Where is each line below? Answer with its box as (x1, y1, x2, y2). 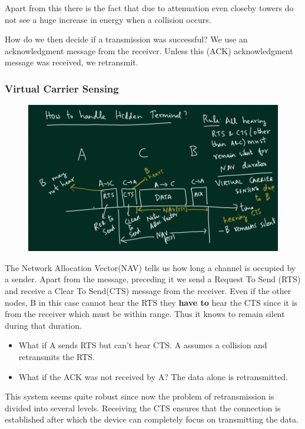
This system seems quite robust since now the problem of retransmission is (5, 390, 274, 402)
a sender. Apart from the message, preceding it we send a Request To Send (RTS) (5, 273, 301, 285)
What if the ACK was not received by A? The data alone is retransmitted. (18, 370, 289, 382)
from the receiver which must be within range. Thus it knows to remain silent (5, 308, 285, 320)
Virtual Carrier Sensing (5, 81, 119, 95)
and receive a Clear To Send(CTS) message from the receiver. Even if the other (5, 285, 291, 296)
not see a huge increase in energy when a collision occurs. (5, 13, 211, 25)
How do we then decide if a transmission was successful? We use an (5, 33, 248, 45)
